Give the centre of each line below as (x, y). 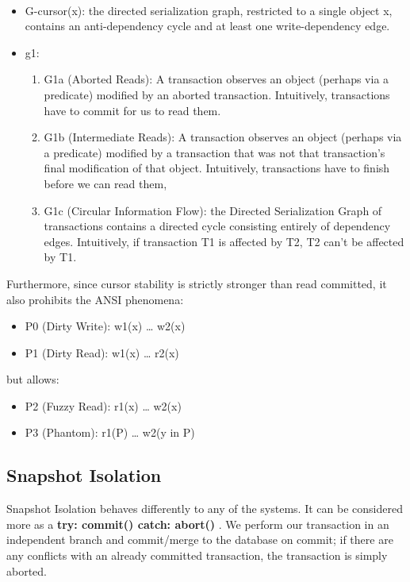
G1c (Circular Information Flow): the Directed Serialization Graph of (213, 210)
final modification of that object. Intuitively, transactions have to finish (217, 168)
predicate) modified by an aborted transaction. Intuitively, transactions (217, 94)
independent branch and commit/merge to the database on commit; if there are (200, 540)
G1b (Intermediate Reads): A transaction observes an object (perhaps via (223, 137)
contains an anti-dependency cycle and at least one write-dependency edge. (207, 26)
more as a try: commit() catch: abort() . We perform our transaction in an (198, 524)
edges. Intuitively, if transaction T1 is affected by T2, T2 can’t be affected (224, 241)
